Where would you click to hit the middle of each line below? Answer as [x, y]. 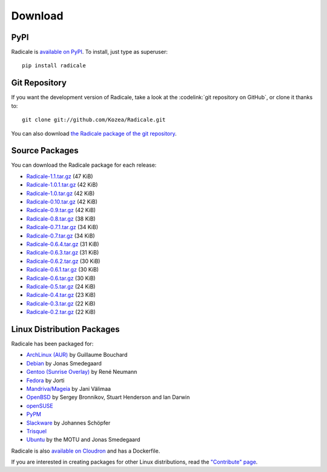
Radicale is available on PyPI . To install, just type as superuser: [89, 52]
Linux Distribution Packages [65, 329]
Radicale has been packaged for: [52, 344]
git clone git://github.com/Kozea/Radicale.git [94, 120]
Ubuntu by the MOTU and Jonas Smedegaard [83, 440]
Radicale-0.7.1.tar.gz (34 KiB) [62, 227]
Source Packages [45, 151]
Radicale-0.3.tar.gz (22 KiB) [61, 304]
